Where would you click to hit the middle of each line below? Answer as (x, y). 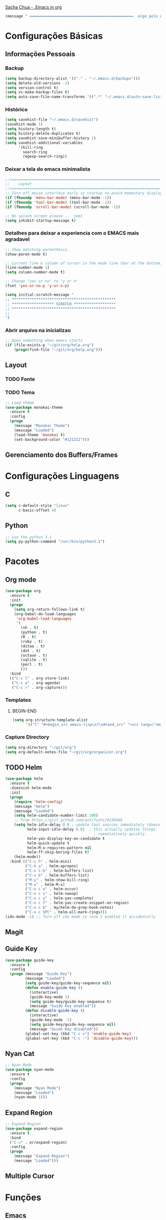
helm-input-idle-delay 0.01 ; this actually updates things (91, 830)
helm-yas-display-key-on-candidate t (66, 839)
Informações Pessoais (40, 54)
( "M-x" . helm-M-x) (45, 884)
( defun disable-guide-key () (55, 1011)
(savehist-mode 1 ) (24, 125)
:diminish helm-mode (31, 788)
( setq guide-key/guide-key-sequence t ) (70, 1002)
